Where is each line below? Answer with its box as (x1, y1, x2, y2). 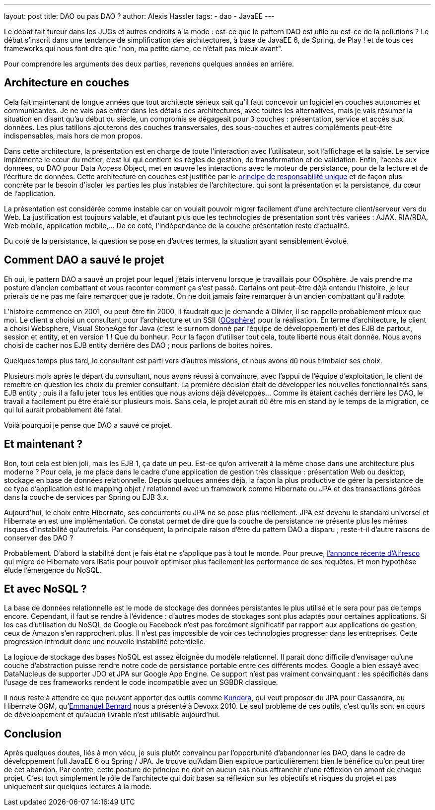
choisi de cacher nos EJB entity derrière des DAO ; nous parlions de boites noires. (4, 340, 273, 349)
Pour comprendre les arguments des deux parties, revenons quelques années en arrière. (4, 60, 294, 68)
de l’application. (4, 189, 56, 198)
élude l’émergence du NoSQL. (4, 565, 102, 574)
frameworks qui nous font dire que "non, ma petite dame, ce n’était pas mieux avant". (4, 44, 283, 53)
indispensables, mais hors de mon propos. (4, 131, 143, 140)
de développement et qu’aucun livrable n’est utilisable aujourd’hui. (4, 710, 220, 719)
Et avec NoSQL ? (4, 582, 87, 595)
